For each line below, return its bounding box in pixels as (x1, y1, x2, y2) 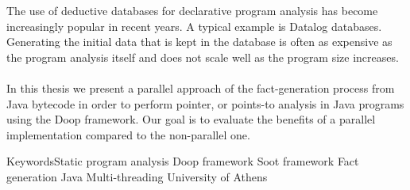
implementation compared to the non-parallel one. (6, 126, 250, 142)
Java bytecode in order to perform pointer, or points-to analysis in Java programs (6, 95, 404, 112)
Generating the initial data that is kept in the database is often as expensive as (6, 33, 393, 50)
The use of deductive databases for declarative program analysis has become (6, 2, 378, 18)
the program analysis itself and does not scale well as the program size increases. (6, 48, 399, 65)
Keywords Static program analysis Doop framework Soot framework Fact (6, 153, 359, 169)
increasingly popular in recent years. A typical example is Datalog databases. (6, 17, 382, 34)
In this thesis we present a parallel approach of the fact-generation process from (6, 79, 395, 96)
